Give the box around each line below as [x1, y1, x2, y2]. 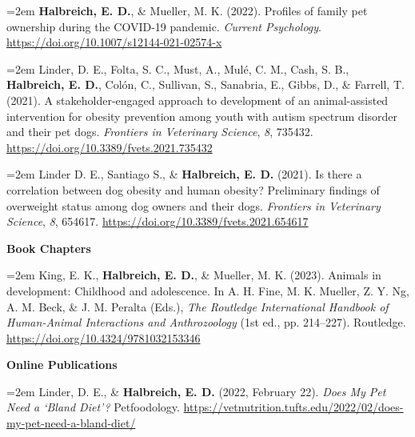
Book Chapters [6, 239, 91, 256]
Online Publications [6, 356, 118, 373]
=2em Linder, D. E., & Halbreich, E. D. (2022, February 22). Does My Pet [6, 383, 386, 399]
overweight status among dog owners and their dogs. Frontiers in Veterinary [6, 197, 381, 214]
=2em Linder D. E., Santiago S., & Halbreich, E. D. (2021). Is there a [6, 166, 362, 182]
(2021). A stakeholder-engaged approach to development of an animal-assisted [6, 91, 389, 108]
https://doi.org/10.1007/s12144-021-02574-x [6, 34, 222, 50]
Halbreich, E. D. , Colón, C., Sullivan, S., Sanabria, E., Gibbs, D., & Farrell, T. [6, 76, 405, 93]
